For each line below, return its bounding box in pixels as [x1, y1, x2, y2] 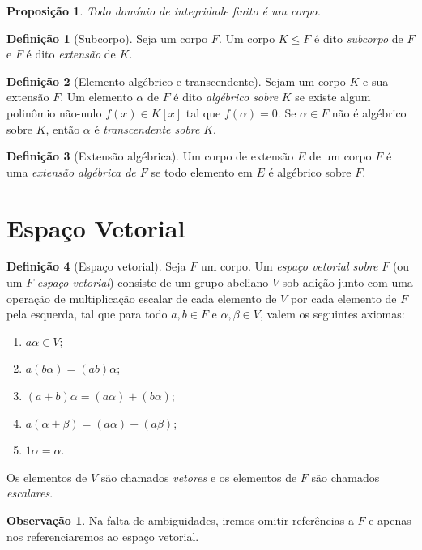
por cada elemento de [290, 289, 397, 306]
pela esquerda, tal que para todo [6, 305, 168, 322]
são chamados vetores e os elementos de [100, 468, 297, 485]
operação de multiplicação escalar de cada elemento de [6, 289, 277, 306]
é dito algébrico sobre [173, 88, 279, 105]
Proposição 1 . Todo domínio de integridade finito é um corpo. [6, 2, 321, 19]
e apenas [369, 512, 411, 528]
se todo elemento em [151, 163, 253, 180]
